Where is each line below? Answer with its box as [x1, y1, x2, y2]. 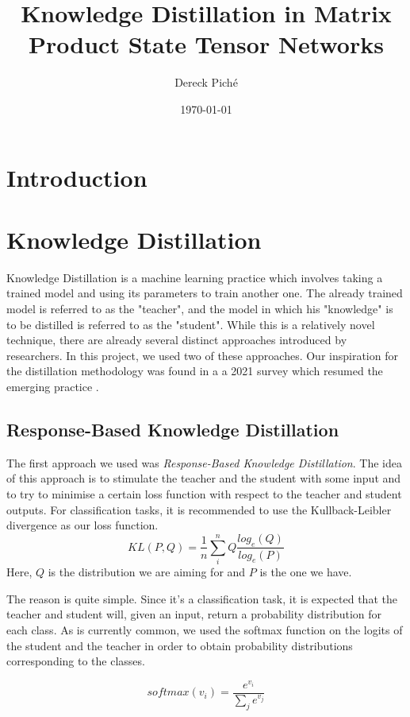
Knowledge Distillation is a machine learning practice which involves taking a [6, 269, 383, 285]
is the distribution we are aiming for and [48, 564, 246, 580]
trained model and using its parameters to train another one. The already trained [6, 285, 403, 301]
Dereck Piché [174, 74, 238, 91]
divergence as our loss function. [6, 517, 159, 533]
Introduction [6, 161, 148, 193]
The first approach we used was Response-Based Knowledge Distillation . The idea [6, 454, 402, 471]
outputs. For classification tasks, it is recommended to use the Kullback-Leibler [6, 501, 392, 517]
